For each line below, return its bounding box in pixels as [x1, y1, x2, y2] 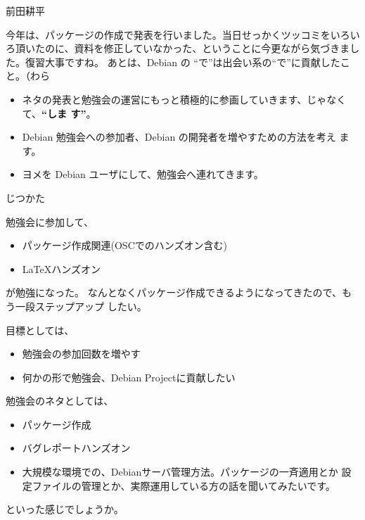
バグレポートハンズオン [22, 440, 131, 455]
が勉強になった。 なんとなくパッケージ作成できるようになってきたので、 [6, 285, 342, 300]
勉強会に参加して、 [6, 214, 94, 229]
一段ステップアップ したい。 [15, 298, 147, 313]
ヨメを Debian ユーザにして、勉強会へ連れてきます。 [22, 167, 264, 182]
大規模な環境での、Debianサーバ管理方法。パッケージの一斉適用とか [22, 464, 338, 479]
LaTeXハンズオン [22, 261, 101, 276]
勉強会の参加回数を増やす [22, 346, 141, 361]
